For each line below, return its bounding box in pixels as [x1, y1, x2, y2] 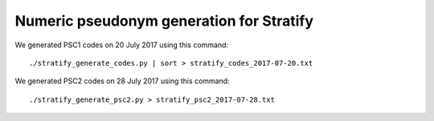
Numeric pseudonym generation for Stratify [14, 12, 313, 30]
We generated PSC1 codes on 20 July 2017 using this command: [14, 40, 229, 50]
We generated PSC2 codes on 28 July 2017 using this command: [14, 76, 230, 86]
